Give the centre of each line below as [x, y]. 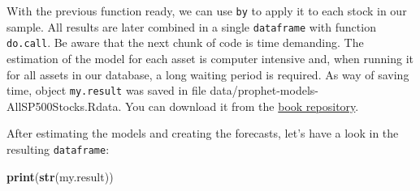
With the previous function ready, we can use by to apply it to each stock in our [207, 11]
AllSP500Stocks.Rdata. [64, 106]
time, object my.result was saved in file [106, 90]
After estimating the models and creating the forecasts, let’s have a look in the [203, 133]
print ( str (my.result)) [60, 176]
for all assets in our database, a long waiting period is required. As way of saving [208, 74]
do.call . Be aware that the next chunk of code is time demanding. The [185, 42]
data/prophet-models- [264, 90]
